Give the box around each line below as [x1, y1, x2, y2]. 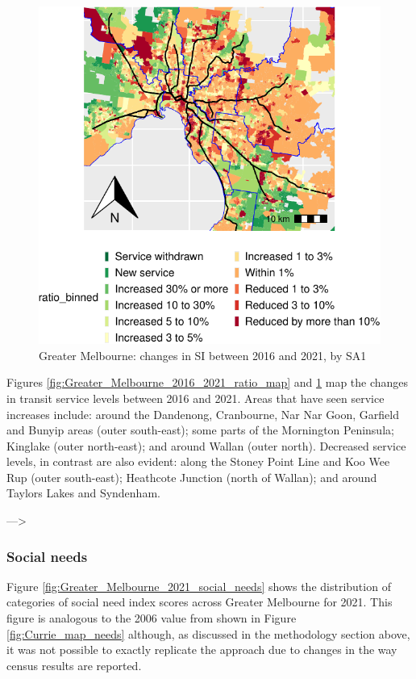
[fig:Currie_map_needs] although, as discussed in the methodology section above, [6, 625, 410, 642]
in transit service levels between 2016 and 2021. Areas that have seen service [6, 389, 385, 406]
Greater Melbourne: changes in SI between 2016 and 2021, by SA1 [39, 346, 367, 363]
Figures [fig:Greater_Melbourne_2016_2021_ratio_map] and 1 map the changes [6, 374, 409, 391]
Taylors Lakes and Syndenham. [6, 484, 160, 501]
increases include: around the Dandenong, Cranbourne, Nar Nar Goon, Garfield [6, 405, 400, 422]
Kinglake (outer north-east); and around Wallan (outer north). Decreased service [6, 437, 406, 454]
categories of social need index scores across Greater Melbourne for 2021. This [6, 593, 393, 610]
